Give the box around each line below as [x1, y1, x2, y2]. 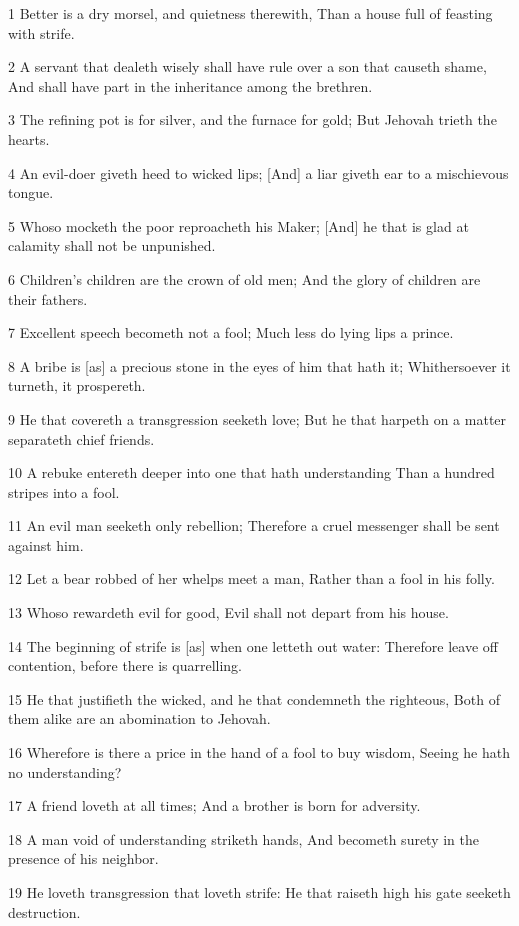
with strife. [8, 22, 75, 43]
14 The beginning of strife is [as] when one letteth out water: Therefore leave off [8, 635, 498, 656]
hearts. [8, 128, 50, 149]
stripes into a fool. [8, 481, 120, 502]
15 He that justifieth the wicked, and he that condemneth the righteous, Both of [8, 688, 500, 709]
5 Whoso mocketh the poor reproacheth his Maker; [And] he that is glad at [8, 215, 469, 236]
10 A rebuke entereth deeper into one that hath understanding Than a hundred [8, 462, 495, 483]
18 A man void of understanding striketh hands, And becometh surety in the [8, 828, 480, 849]
